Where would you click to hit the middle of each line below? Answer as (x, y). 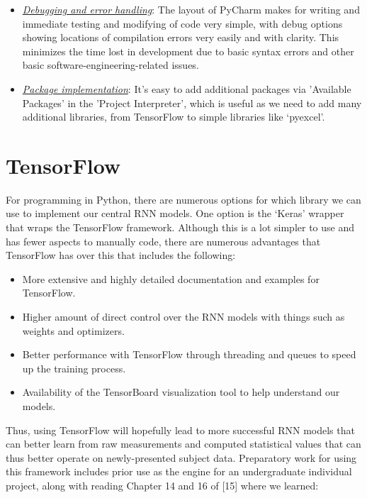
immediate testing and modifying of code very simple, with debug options (182, 23)
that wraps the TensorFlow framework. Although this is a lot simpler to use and (180, 227)
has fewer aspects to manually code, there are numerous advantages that (163, 241)
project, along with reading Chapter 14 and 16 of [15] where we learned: (162, 485)
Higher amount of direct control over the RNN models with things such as (183, 317)
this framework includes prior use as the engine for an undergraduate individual (179, 471)
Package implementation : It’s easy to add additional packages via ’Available (187, 88)
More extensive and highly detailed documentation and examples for (171, 278)
